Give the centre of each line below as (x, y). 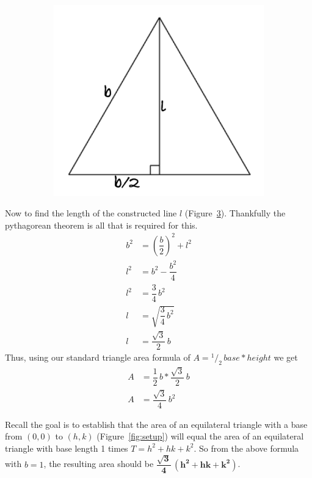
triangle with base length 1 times (67, 448)
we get (286, 357)
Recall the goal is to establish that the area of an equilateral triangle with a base (156, 424)
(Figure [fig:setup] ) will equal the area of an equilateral (200, 436)
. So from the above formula (246, 448)
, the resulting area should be (99, 464)
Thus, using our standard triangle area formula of (98, 357)
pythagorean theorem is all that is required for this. (101, 225)
